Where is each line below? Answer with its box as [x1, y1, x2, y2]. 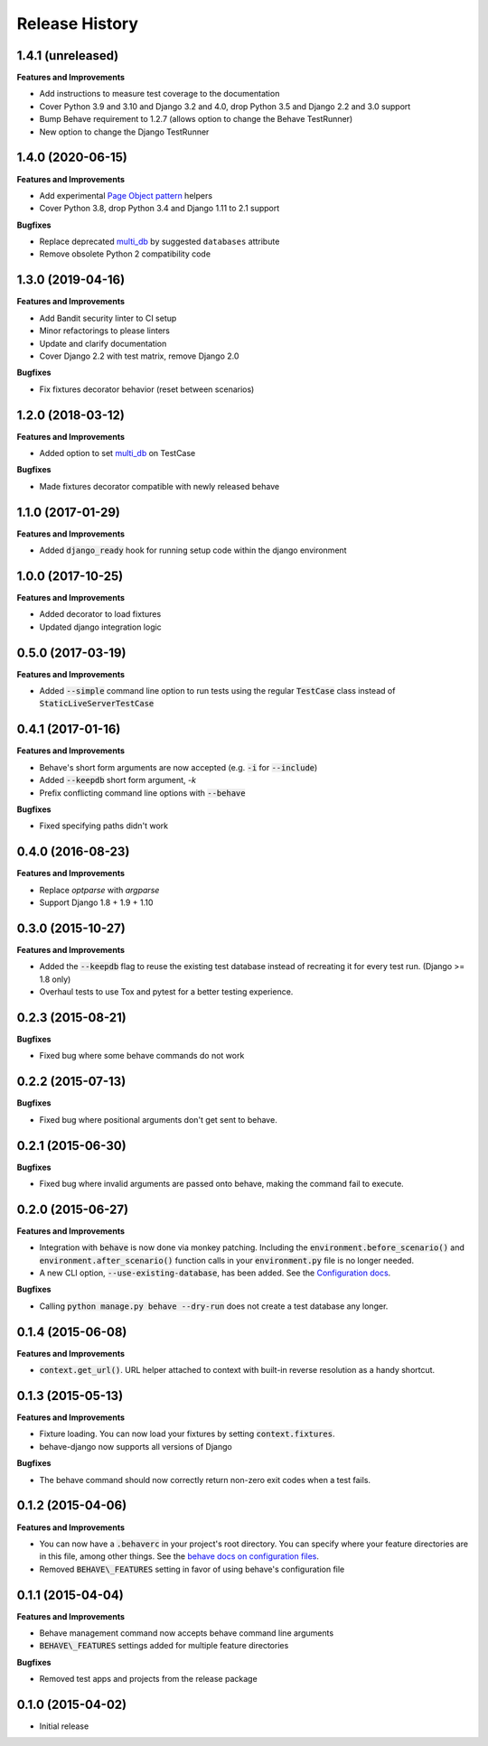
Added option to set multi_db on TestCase [39, 448, 196, 459]
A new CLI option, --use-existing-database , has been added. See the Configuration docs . [39, 1267, 391, 1278]
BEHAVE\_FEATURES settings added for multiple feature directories [39, 1640, 289, 1651]
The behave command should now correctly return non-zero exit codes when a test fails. [39, 1474, 371, 1485]
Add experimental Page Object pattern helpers [39, 190, 212, 201]
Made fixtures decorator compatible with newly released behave [39, 481, 280, 491]
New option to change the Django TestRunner [39, 126, 210, 137]
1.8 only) [39, 974, 71, 985]
